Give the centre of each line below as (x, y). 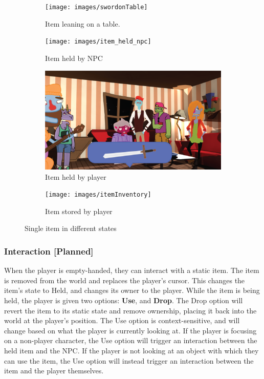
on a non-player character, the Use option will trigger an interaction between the (131, 340)
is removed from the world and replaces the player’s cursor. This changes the (125, 280)
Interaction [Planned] (49, 251)
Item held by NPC (74, 58)
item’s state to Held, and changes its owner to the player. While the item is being (132, 290)
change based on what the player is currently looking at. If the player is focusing (130, 330)
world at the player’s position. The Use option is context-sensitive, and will (122, 320)
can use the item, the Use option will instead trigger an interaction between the (129, 360)
